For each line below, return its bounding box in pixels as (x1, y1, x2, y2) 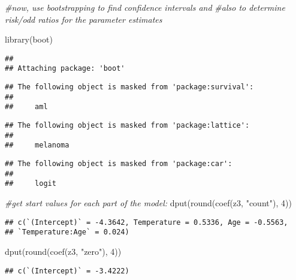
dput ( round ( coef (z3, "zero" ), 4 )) (5, 245, 122, 257)
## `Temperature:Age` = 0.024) (5, 228, 129, 237)
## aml (5, 103, 48, 112)
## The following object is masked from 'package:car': (5, 159, 232, 168)
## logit (5, 179, 56, 188)
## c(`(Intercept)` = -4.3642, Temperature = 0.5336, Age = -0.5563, (5, 218, 288, 227)
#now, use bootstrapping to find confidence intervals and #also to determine (5, 1, 285, 13)
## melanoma (5, 141, 70, 150)
